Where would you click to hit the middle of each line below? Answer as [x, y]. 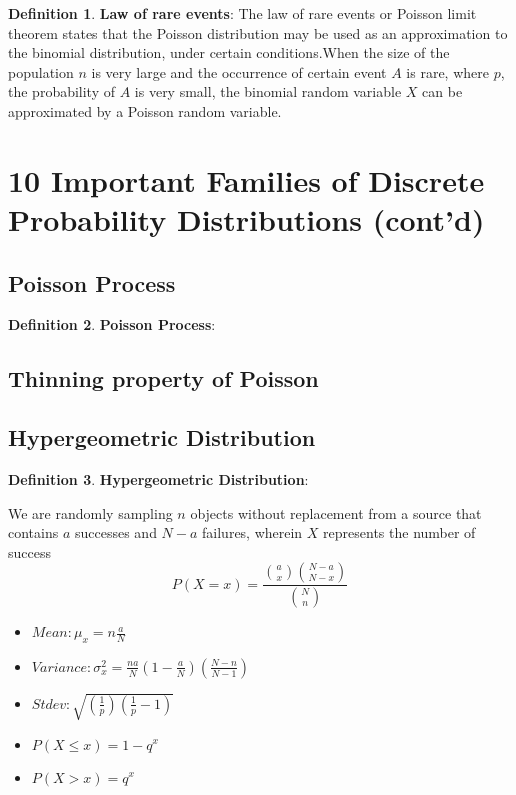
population [41, 71]
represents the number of [399, 532]
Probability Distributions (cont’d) [246, 218]
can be [442, 91]
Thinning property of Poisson [163, 378]
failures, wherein [252, 532]
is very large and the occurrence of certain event [239, 71]
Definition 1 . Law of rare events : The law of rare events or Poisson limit [242, 13]
